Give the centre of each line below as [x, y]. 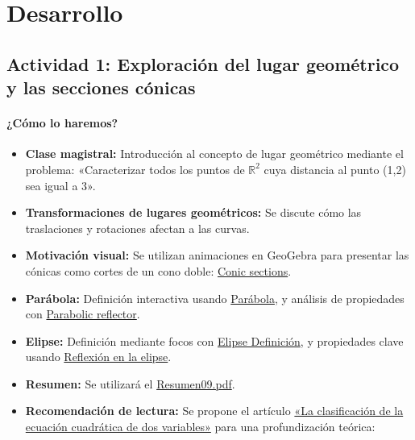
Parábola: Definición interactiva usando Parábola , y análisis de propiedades [215, 298]
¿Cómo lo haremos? [62, 123]
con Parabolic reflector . [83, 314]
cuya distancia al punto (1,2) [335, 169]
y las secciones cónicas [101, 87]
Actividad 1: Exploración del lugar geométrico [203, 63]
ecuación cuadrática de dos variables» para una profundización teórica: [200, 427]
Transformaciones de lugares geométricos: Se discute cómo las [193, 212]
